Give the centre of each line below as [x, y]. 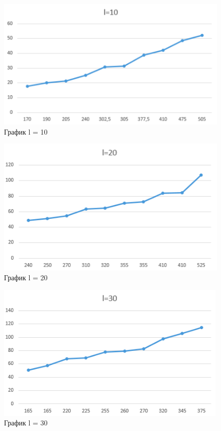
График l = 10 [26, 131]
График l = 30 [26, 423]
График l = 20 [26, 278]
